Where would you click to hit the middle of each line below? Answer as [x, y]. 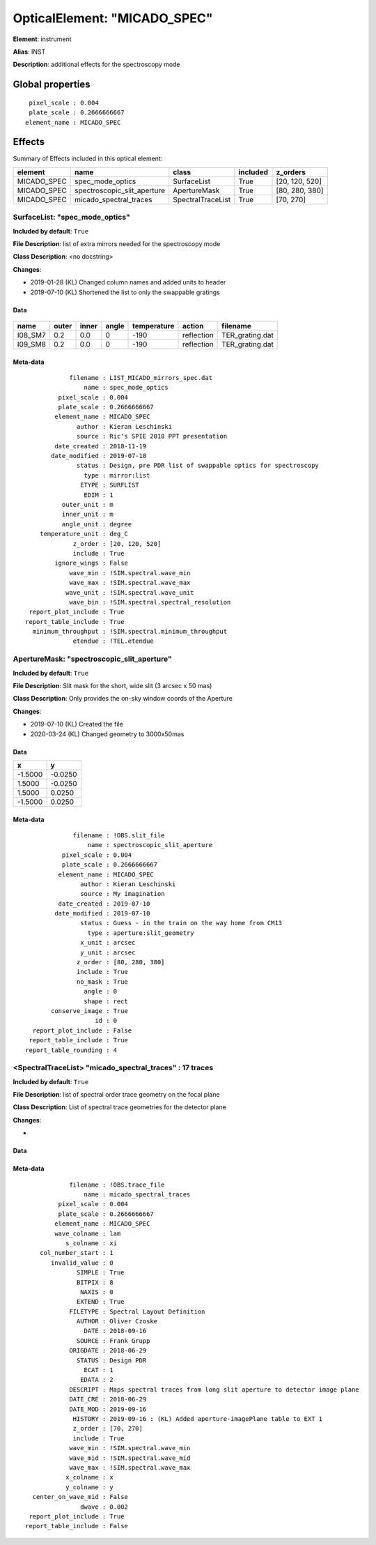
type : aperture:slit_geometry [141, 933]
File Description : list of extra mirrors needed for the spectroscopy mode [117, 243]
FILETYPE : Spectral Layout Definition [137, 1311]
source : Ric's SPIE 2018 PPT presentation [152, 436]
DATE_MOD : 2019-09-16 [108, 1409]
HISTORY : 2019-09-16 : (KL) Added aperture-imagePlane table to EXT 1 [198, 1419]
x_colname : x [89, 1477]
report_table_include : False [77, 1526]
